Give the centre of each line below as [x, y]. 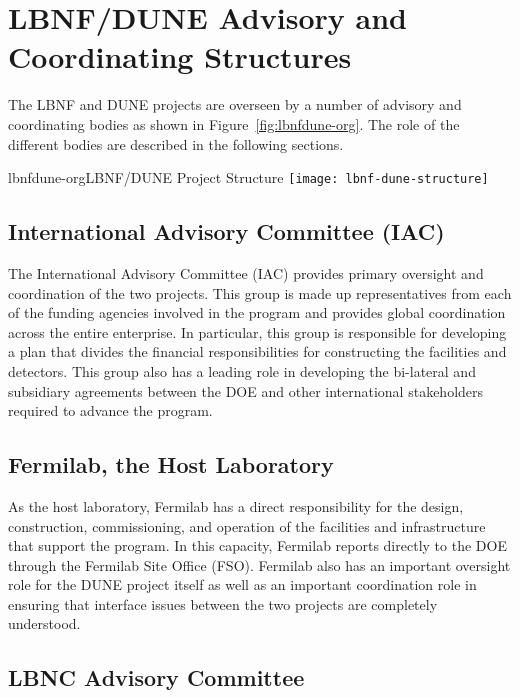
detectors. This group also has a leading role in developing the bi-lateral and [242, 370]
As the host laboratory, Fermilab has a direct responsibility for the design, [236, 505]
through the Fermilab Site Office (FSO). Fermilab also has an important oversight [259, 564]
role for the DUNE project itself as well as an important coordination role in [242, 584]
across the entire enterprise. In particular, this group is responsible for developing [257, 331]
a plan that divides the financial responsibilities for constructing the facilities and [257, 351]
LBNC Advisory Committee [156, 677]
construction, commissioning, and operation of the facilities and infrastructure [247, 525]
